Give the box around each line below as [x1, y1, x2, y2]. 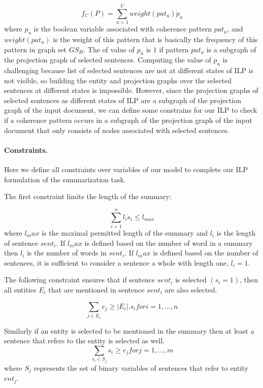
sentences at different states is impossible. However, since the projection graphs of [4, 85, 258, 95]
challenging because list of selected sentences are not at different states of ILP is [4, 65, 253, 76]
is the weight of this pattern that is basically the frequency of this [53, 34, 258, 44]
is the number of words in [26, 247, 107, 258]
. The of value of [83, 44, 135, 54]
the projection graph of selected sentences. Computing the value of [4, 54, 211, 65]
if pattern [159, 44, 189, 54]
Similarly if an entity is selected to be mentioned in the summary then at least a [4, 325, 254, 336]
